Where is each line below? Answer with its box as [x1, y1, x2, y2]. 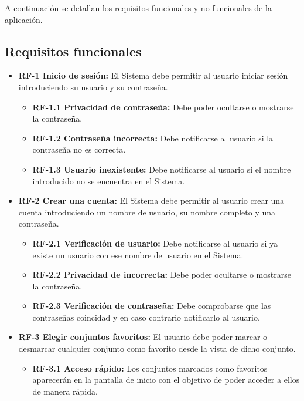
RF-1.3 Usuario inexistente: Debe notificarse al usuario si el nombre [32, 163, 291, 175]
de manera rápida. [32, 385, 98, 397]
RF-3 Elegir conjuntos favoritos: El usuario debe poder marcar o [18, 331, 268, 343]
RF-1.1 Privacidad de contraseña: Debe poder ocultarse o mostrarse [32, 100, 294, 113]
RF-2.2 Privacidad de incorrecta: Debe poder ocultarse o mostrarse [32, 268, 291, 281]
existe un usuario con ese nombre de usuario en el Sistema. [32, 248, 244, 261]
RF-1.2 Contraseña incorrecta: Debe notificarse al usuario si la [32, 132, 274, 144]
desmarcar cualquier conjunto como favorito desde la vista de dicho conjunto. [18, 342, 296, 355]
